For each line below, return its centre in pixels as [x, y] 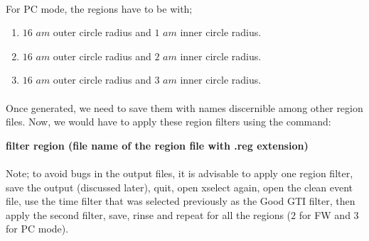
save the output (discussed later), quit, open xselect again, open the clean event [180, 187]
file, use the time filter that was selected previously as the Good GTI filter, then [181, 201]
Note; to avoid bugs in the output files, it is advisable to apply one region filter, [180, 173]
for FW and [325, 214]
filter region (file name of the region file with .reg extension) [157, 145]
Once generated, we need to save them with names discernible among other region [184, 107]
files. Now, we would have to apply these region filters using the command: [169, 122]
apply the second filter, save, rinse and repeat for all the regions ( [149, 214]
